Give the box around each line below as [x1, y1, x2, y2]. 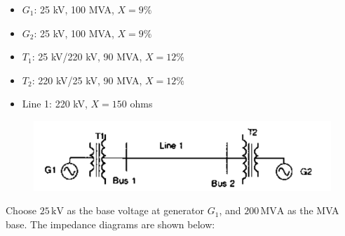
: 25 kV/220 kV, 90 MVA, [32, 49, 142, 64]
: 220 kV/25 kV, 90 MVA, [32, 72, 142, 87]
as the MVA [287, 203, 339, 218]
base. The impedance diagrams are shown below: [6, 216, 215, 231]
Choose [6, 203, 37, 218]
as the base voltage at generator [67, 203, 205, 218]
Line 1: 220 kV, [22, 96, 88, 111]
